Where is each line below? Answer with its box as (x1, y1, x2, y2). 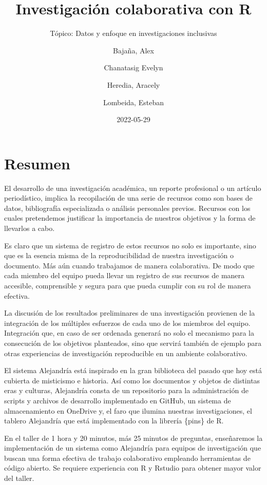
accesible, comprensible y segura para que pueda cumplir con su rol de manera (4, 280, 251, 290)
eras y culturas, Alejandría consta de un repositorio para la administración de (4, 385, 249, 396)
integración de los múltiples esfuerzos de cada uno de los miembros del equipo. (4, 317, 251, 328)
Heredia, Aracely (107, 79, 160, 90)
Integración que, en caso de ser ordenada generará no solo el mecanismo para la (4, 327, 254, 338)
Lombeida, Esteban (103, 96, 164, 107)
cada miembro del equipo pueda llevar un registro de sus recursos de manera (4, 270, 245, 281)
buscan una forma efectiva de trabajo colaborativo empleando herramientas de (4, 452, 251, 463)
